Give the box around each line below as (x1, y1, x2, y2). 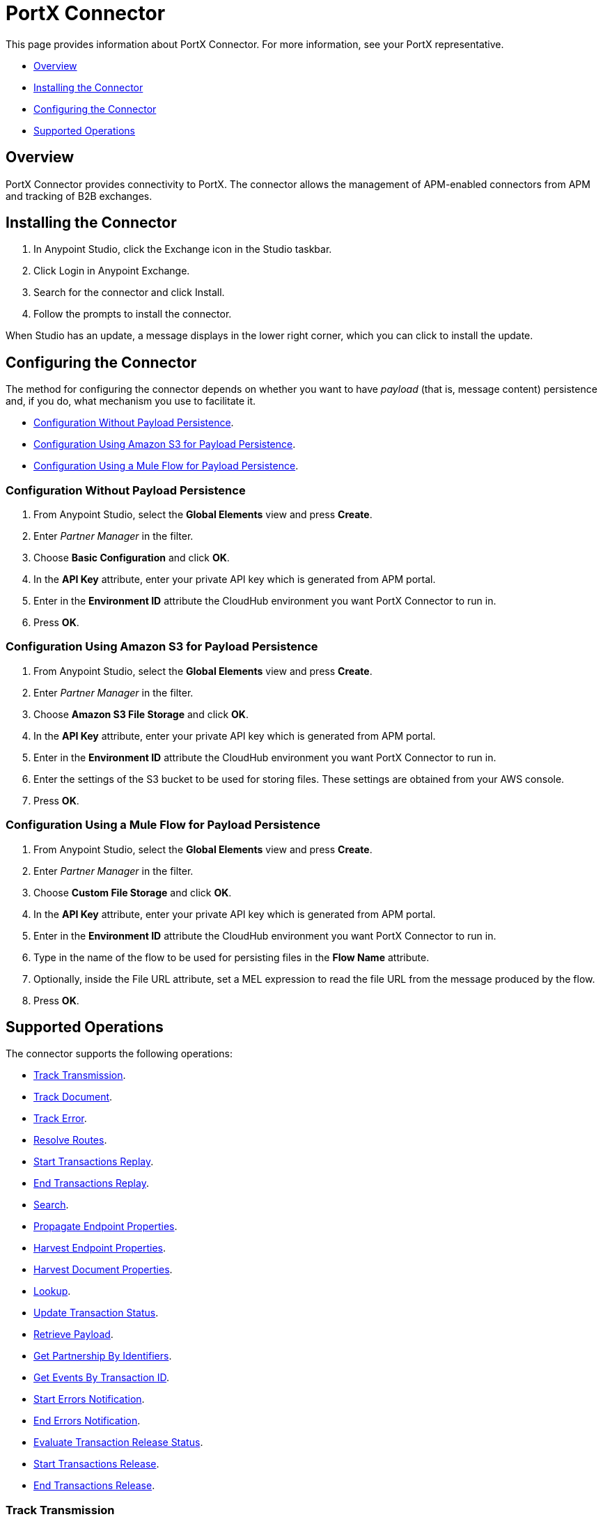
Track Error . (33, 1112, 87, 1125)
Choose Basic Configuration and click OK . (33, 552, 230, 564)
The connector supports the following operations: (6, 1048, 233, 1060)
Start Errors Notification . (33, 1393, 145, 1406)
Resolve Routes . (33, 1134, 107, 1146)
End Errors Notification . (33, 1415, 141, 1427)
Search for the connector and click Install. (33, 286, 225, 299)
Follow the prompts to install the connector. (33, 308, 232, 320)
